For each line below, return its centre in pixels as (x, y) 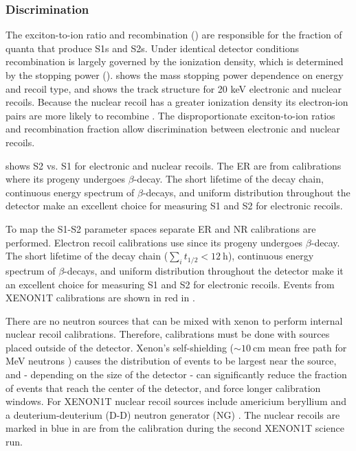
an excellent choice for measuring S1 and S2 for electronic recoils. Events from (170, 284)
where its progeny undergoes (66, 179)
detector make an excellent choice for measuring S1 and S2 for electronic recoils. (174, 206)
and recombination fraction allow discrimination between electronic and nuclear (173, 129)
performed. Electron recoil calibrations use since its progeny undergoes (154, 242)
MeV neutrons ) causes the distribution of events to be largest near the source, (171, 361)
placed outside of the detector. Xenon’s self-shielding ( (120, 347)
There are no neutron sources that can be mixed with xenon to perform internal (174, 320)
